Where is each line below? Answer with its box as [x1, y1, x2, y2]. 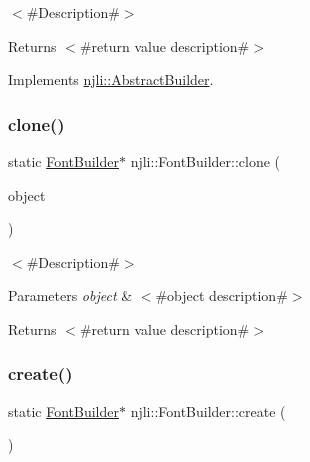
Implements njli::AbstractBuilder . [8, 69, 214, 90]
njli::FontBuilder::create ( [130, 400, 286, 421]
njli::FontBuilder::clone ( [130, 151, 281, 171]
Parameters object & [8, 285, 133, 306]
